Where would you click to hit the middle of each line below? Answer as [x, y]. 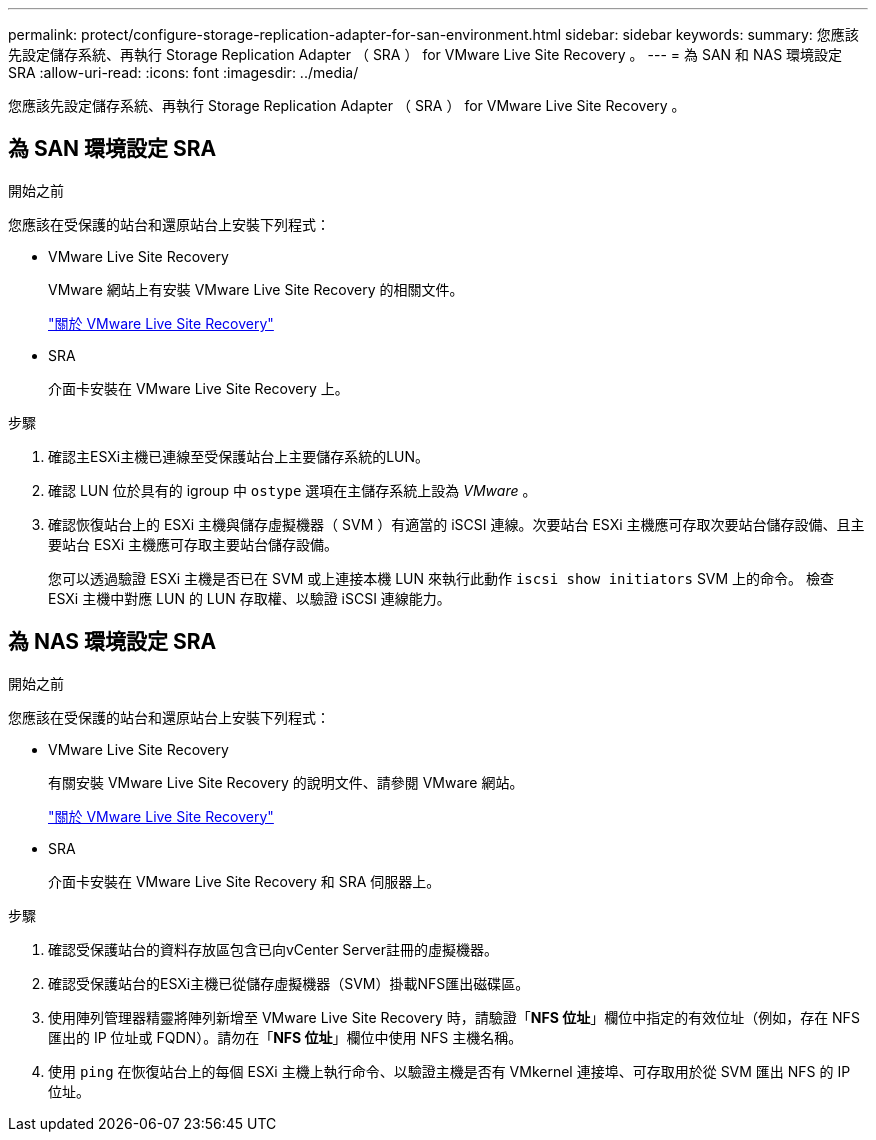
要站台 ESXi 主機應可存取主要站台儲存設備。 [193, 544]
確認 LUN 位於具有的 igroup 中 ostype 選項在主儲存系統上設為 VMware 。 [292, 490]
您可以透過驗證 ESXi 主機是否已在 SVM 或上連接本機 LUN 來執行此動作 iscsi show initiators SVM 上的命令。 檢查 [441, 578]
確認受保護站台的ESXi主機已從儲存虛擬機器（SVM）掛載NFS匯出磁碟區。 [289, 983]
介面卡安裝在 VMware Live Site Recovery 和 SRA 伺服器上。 [244, 881]
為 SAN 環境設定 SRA [112, 149]
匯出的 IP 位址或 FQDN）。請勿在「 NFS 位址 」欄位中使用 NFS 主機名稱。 [285, 1037]
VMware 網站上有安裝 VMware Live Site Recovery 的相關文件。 [256, 289]
